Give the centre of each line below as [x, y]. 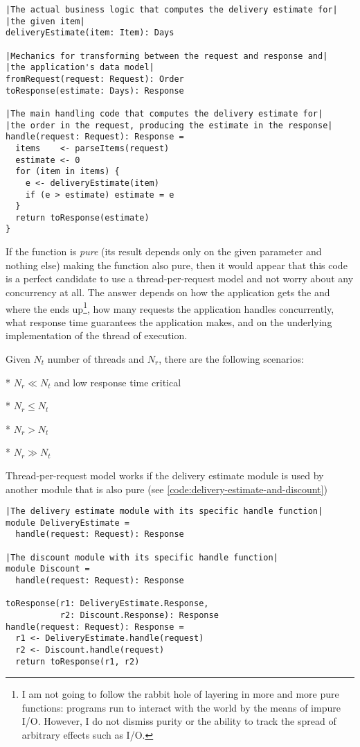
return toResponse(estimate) [82, 217]
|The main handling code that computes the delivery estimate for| [164, 113]
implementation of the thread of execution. [97, 335]
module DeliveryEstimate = [67, 523]
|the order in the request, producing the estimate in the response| [169, 125]
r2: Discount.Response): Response [139, 615]
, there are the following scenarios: [231, 358]
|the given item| [45, 21]
